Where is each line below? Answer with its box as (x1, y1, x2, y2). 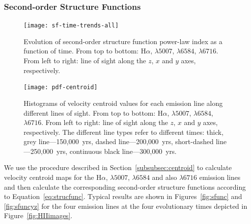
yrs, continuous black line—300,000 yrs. (56, 146, 177, 156)
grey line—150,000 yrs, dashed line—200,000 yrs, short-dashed (24, 136, 214, 147)
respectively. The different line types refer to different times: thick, (24, 126, 223, 137)
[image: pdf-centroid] (24, 84, 98, 91)
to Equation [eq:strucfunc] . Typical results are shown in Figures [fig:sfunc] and (4, 191, 242, 201)
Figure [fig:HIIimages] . (4, 210, 73, 221)
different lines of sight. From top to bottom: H (24, 107, 163, 118)
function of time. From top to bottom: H (24, 46, 146, 56)
